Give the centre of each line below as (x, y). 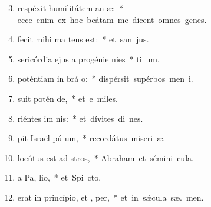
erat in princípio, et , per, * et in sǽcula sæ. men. (111, 197)
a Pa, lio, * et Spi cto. (59, 177)
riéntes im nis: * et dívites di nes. (80, 118)
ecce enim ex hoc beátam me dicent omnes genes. (112, 19)
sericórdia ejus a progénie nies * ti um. (88, 59)
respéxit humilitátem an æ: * (70, 8)
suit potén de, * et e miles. (67, 98)
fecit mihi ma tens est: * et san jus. (83, 39)
